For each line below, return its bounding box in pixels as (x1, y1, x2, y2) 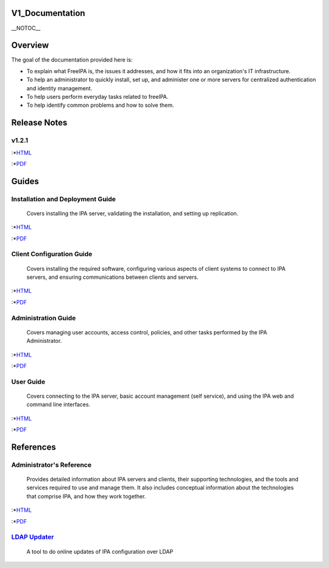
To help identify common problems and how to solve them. (26, 101, 174, 109)
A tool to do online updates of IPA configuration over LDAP (26, 548, 174, 555)
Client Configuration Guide (11, 250, 93, 259)
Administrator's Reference (11, 461, 91, 469)
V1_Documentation (11, 8, 85, 18)
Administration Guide (11, 314, 76, 322)
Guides (11, 176, 40, 186)
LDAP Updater (11, 533, 54, 541)
